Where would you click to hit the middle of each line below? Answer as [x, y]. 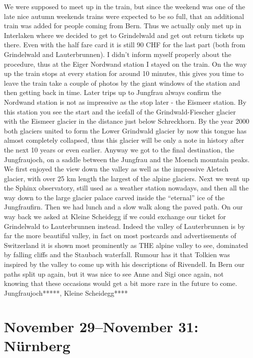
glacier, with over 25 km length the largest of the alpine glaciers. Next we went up [127, 178]
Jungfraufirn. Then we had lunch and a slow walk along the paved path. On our [124, 207]
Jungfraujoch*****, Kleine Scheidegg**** [66, 292]
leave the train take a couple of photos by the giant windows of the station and [122, 83]
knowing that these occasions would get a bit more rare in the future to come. [121, 283]
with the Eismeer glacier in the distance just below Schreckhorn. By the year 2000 [127, 121]
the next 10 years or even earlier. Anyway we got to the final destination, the [119, 149]
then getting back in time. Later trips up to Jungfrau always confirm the [113, 92]
